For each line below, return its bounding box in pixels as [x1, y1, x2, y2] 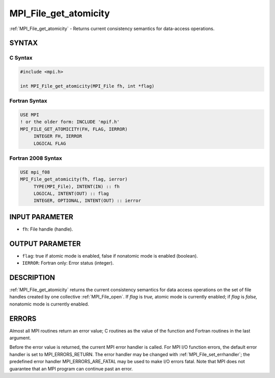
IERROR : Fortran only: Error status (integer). [22, 260, 114, 266]
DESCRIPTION [9, 273, 56, 282]
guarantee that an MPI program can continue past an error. [9, 365, 133, 372]
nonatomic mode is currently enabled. [9, 301, 89, 307]
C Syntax [9, 54, 33, 61]
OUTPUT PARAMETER [9, 239, 81, 248]
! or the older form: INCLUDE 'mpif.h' [20, 119, 120, 125]
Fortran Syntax [9, 97, 47, 105]
